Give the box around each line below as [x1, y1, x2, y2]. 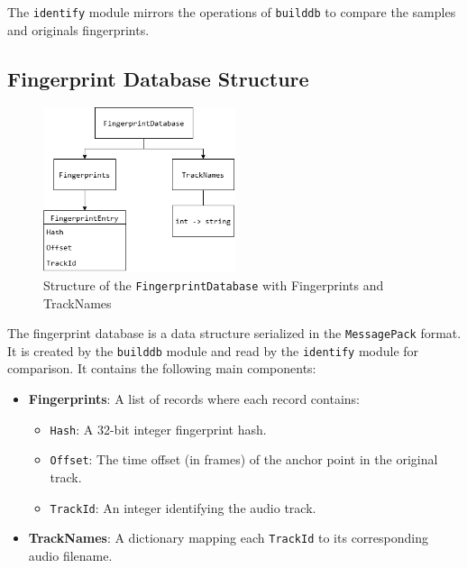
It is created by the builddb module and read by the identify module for [7, 341, 419, 360]
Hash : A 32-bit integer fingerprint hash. [50, 419, 267, 438]
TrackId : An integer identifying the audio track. [50, 498, 316, 517]
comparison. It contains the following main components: [7, 359, 316, 378]
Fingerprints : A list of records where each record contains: [28, 389, 360, 408]
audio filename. [28, 545, 113, 564]
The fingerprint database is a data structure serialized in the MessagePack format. [7, 324, 462, 343]
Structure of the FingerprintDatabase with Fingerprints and [43, 275, 384, 294]
